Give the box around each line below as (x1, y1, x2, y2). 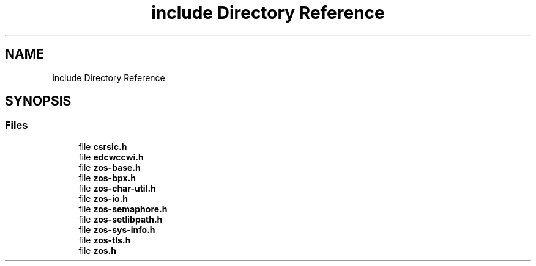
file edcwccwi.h (78, 151, 144, 162)
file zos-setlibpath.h (78, 214, 163, 225)
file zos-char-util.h (78, 182, 156, 193)
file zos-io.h (78, 193, 128, 204)
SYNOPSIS (5, 93, 72, 109)
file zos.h (78, 245, 117, 256)
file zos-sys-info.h (78, 224, 155, 235)
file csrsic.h (78, 141, 127, 152)
